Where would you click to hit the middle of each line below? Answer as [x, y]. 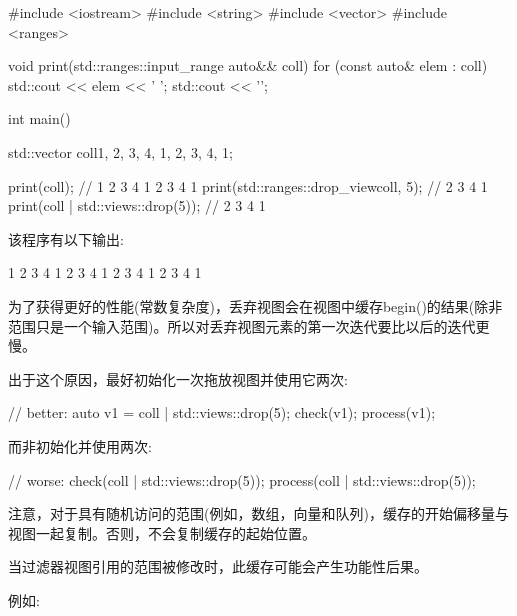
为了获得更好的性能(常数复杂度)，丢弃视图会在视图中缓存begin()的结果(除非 [255, 305]
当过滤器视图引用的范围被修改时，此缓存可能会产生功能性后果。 [218, 566]
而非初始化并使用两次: [80, 445]
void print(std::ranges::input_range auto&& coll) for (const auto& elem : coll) [248, 65]
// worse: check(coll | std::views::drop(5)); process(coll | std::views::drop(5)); [242, 479]
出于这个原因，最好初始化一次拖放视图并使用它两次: [178, 378]
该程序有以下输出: [66, 238]
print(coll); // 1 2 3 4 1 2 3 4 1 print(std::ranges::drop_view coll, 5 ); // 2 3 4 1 [248, 185]
